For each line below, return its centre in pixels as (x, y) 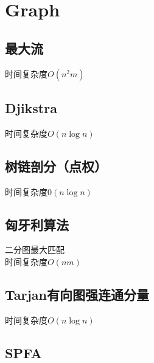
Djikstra (31, 107)
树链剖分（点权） (56, 166)
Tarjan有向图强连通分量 (77, 294)
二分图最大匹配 (35, 250)
